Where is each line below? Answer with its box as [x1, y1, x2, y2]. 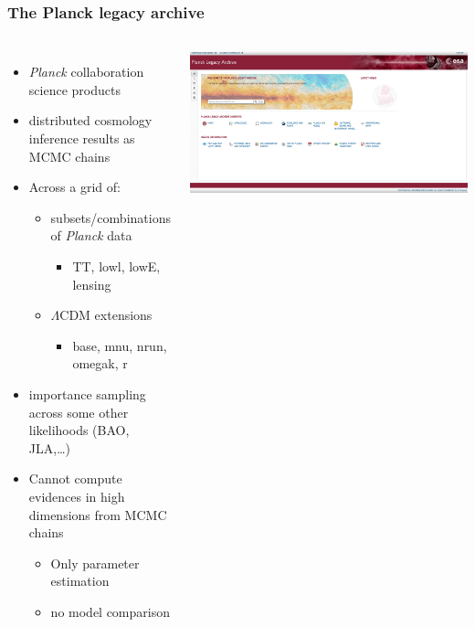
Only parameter [50, 553, 140, 572]
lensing [72, 274, 111, 293]
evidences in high [28, 486, 125, 505]
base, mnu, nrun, [72, 335, 167, 355]
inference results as [28, 129, 135, 147]
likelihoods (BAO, [28, 420, 130, 440]
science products [28, 80, 121, 99]
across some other [28, 402, 129, 421]
